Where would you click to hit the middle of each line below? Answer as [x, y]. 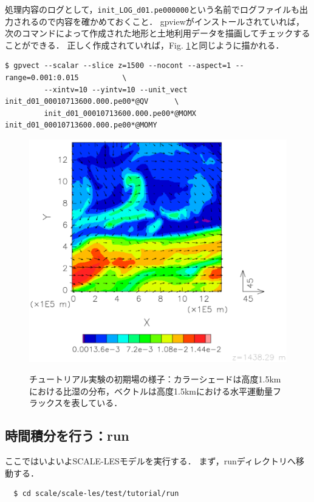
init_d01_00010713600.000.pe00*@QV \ [92, 102]
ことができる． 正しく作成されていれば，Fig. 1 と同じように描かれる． [145, 45]
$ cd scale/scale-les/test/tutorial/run [96, 494]
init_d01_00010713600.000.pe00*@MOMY [81, 125]
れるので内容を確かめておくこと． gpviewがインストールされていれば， [163, 21]
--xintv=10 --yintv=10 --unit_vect [116, 90]
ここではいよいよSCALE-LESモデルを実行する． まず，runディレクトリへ [150, 461]
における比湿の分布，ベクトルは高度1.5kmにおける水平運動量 [151, 391]
